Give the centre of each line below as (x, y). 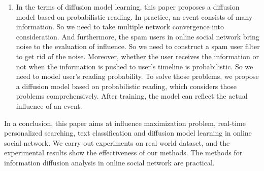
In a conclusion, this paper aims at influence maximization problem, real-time (125, 123)
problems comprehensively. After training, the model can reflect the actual (132, 96)
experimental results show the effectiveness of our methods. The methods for (123, 153)
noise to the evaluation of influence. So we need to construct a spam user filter (138, 46)
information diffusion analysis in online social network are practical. (109, 162)
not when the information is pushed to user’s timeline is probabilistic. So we (135, 66)
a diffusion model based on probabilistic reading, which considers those (126, 86)
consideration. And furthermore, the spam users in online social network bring (138, 36)
